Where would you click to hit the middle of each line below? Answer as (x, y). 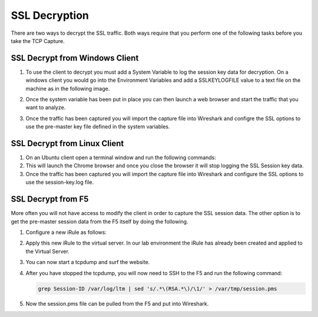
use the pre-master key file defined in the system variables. (98, 127)
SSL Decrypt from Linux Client (67, 143)
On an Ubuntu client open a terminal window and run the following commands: (121, 158)
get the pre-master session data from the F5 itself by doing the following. (100, 222)
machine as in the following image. (68, 88)
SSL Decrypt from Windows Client (75, 58)
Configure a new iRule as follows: (66, 232)
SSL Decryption (50, 15)
